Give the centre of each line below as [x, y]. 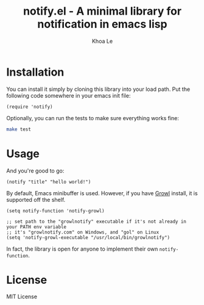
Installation [35, 72]
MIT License [22, 296]
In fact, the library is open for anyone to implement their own [82, 249]
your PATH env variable [37, 227]
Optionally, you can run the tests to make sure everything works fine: [93, 118]
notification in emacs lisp [102, 24]
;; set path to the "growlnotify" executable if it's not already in [97, 221]
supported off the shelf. [36, 199]
